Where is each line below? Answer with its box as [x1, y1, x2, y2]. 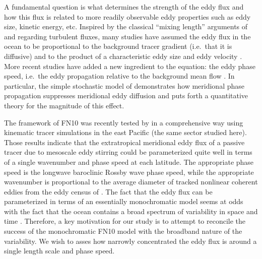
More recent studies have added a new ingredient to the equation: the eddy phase [4, 60, 255, 71]
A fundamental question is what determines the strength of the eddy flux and [4, 2, 244, 12]
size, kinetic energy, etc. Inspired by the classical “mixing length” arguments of [4, 21, 248, 32]
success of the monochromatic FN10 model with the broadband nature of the [4, 226, 242, 236]
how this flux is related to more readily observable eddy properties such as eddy [4, 11, 251, 22]
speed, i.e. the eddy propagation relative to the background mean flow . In [4, 71, 235, 81]
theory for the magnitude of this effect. [4, 100, 124, 110]
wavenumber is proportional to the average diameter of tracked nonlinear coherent [4, 176, 258, 187]
